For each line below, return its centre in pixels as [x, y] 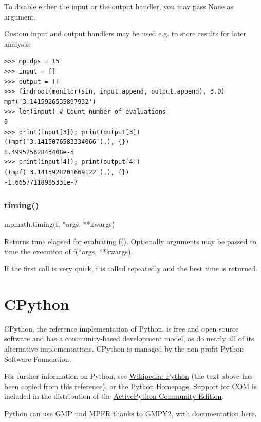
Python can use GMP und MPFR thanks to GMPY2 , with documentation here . [130, 413]
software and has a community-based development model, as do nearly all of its [129, 338]
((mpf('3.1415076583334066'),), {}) [67, 142]
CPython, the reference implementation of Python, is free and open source [122, 328]
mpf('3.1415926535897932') [50, 102]
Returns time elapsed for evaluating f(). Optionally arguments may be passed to [130, 241]
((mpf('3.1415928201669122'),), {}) [67, 172]
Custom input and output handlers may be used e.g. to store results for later [125, 34]
